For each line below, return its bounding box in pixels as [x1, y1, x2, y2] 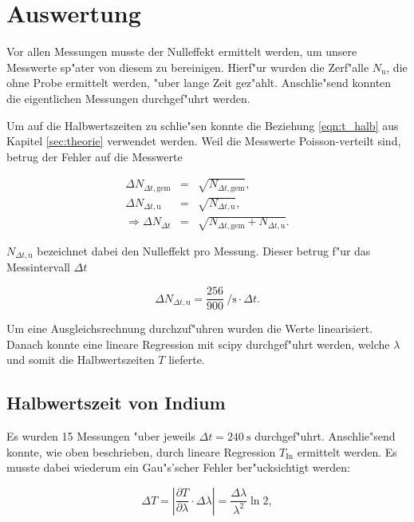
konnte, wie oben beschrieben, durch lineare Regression [6, 443, 276, 460]
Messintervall [6, 259, 70, 275]
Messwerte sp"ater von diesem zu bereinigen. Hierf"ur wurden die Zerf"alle [6, 58, 369, 75]
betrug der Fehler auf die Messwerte [6, 148, 183, 164]
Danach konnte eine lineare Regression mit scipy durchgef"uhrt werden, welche [6, 335, 390, 352]
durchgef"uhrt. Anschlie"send [254, 428, 396, 445]
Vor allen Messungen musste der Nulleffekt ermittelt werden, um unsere [6, 43, 357, 60]
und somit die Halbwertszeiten [6, 351, 155, 368]
